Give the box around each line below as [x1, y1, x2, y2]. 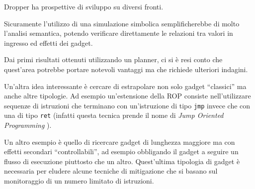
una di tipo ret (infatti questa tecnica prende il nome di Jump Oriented [4, 110, 224, 120]
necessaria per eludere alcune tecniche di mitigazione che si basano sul [4, 166, 218, 176]
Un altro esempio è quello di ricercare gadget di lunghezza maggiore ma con [4, 136, 235, 147]
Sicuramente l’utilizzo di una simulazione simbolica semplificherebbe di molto [4, 18, 240, 28]
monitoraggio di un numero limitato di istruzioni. [4, 176, 154, 186]
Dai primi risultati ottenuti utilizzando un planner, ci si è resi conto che [4, 54, 223, 65]
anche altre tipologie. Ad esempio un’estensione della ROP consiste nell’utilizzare [4, 91, 251, 101]
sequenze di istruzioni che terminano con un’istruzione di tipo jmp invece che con [4, 100, 251, 110]
